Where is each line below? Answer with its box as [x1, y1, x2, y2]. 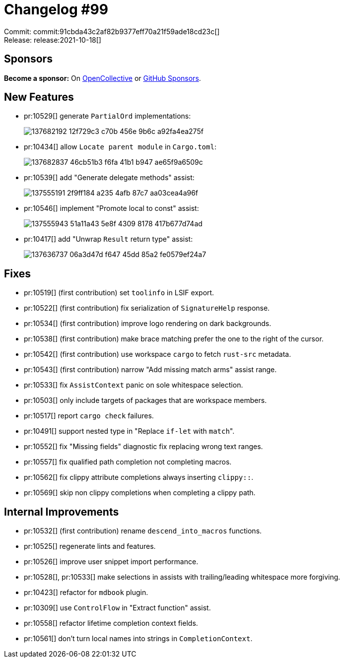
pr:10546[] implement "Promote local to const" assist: [24, 204, 199, 213]
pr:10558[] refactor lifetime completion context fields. [24, 619, 198, 628]
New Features [4, 91, 74, 104]
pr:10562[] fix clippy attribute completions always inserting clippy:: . [24, 473, 254, 482]
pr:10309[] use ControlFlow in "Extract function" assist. [24, 603, 211, 612]
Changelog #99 [4, 1, 108, 18]
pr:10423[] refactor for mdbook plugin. [24, 588, 148, 597]
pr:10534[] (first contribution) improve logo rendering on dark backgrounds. [24, 319, 272, 328]
